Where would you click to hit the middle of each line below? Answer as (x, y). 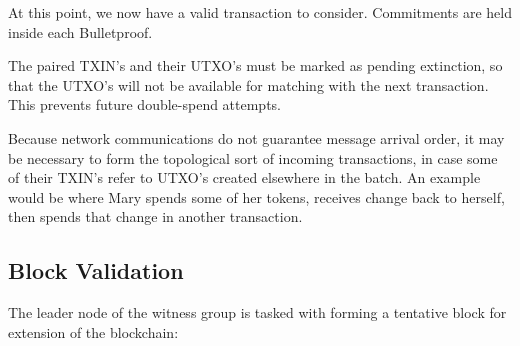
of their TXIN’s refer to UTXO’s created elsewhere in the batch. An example (244, 177)
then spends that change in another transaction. (155, 216)
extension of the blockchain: (93, 331)
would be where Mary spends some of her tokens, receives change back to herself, (256, 196)
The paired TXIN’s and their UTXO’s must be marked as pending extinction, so (255, 65)
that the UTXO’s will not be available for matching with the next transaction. (248, 84)
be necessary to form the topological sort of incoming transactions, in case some (253, 157)
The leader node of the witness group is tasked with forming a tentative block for (257, 312)
